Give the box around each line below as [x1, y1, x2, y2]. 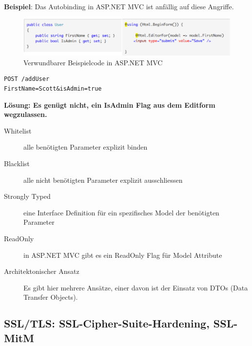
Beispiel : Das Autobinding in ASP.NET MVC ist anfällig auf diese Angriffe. [4, 1, 234, 11]
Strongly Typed [4, 191, 51, 201]
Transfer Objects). [23, 292, 78, 302]
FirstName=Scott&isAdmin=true [4, 85, 102, 92]
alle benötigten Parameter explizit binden [23, 142, 148, 152]
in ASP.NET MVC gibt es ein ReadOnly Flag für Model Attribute [23, 250, 222, 260]
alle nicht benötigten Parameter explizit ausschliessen [23, 174, 183, 185]
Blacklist [4, 158, 30, 168]
